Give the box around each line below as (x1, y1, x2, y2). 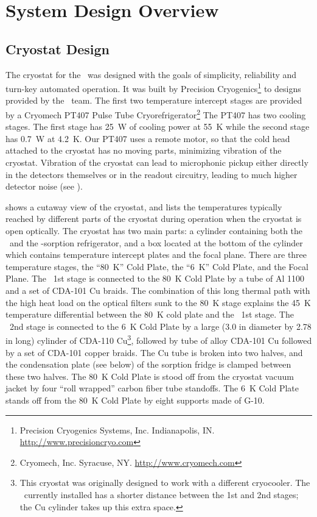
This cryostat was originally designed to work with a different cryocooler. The (19, 476, 310, 489)
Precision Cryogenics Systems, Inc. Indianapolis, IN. (19, 423, 215, 436)
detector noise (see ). (5, 180, 83, 193)
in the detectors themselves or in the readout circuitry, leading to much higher (5, 168, 298, 180)
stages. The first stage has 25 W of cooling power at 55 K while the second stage (5, 120, 310, 133)
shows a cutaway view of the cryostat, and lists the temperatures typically (5, 200, 282, 213)
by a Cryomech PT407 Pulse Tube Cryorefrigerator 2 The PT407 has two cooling (5, 107, 306, 121)
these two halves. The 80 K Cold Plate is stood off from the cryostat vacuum (5, 369, 294, 382)
